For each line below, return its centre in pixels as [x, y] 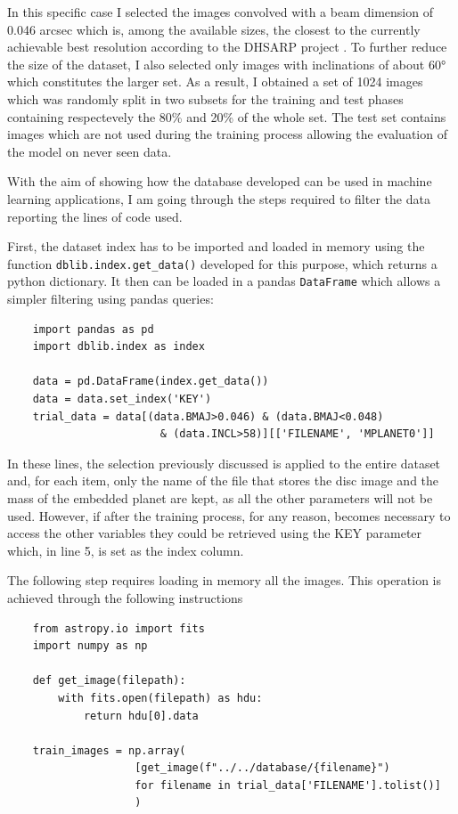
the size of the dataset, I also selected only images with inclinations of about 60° [227, 64]
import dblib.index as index [119, 347]
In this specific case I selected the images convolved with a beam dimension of [220, 12]
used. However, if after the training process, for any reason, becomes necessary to [229, 515]
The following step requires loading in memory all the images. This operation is [225, 580]
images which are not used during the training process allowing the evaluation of [227, 134]
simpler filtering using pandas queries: [110, 299]
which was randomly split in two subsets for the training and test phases [205, 98]
